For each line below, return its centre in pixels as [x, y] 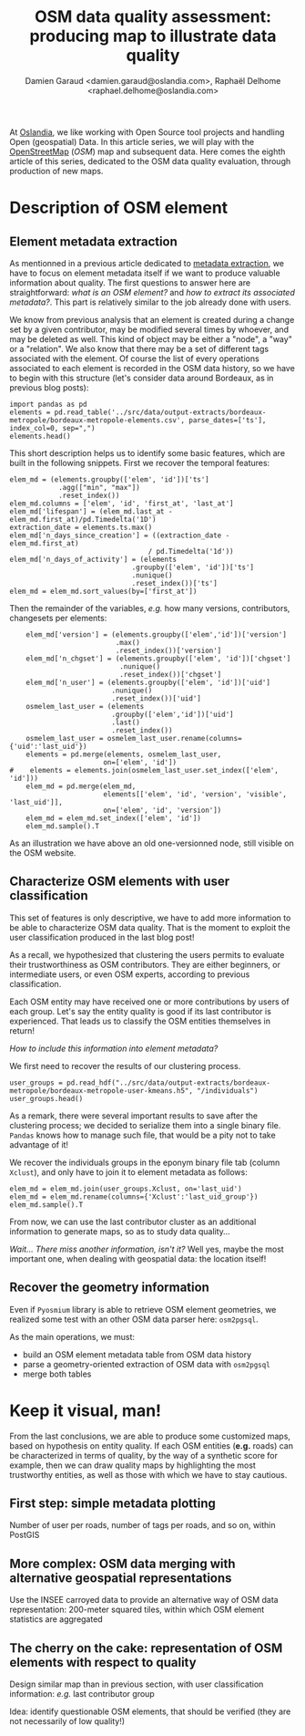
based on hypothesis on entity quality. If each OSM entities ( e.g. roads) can [152, 1445]
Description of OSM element [119, 208]
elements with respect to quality [103, 1662]
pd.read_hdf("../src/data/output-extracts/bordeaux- [169, 1083]
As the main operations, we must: [72, 1336]
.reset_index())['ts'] [175, 583]
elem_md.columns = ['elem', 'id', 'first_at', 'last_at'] [122, 504]
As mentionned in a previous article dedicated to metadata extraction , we [147, 263]
